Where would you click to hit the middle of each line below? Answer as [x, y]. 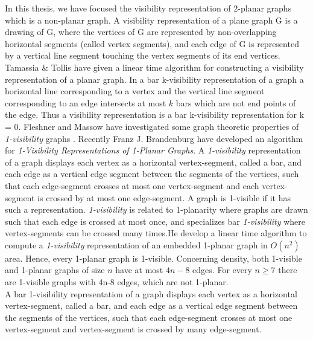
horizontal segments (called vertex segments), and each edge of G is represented [152, 43]
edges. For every [222, 270]
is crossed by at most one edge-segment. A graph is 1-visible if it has [164, 197]
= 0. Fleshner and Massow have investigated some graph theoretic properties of [152, 126]
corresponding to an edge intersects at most [86, 102]
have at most [139, 270]
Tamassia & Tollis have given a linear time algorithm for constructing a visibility [154, 67]
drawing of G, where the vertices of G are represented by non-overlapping [141, 32]
